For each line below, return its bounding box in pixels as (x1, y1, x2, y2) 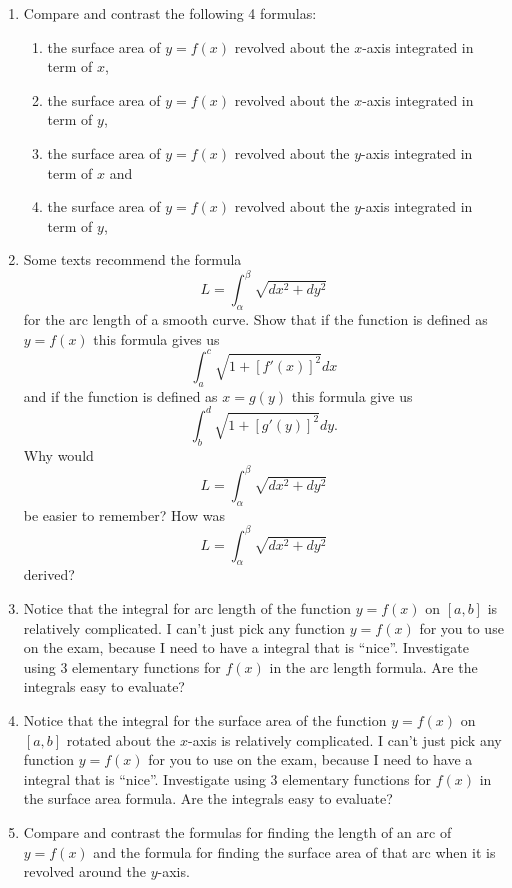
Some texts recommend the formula (23, 249, 242, 270)
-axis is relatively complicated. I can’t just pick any (188, 729, 502, 750)
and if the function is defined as (23, 385, 218, 406)
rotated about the (66, 729, 176, 750)
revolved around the (23, 861, 147, 882)
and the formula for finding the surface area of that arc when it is (93, 841, 496, 862)
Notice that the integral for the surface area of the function (23, 709, 387, 730)
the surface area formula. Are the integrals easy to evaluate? (23, 788, 393, 809)
